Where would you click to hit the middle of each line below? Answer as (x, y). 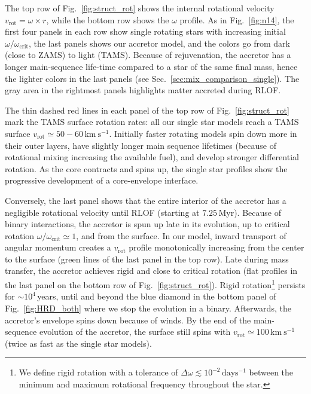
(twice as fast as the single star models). (78, 343)
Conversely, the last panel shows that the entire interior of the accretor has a (146, 200)
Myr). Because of (250, 212)
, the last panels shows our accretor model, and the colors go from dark (159, 43)
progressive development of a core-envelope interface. (102, 180)
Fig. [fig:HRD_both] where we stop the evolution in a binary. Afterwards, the (148, 308)
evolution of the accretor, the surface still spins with (135, 332)
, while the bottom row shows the (108, 19)
